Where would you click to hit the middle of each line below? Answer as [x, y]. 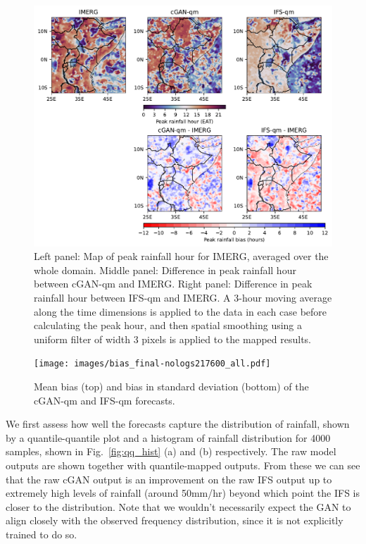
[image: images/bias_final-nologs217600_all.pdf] [152, 364]
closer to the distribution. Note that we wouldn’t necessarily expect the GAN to [178, 506]
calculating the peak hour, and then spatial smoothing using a [168, 325]
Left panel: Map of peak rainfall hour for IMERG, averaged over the [181, 256]
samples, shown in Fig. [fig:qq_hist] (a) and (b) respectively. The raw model [171, 451]
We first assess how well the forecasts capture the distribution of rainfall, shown [178, 424]
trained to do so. [42, 534]
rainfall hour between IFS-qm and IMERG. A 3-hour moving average [183, 297]
